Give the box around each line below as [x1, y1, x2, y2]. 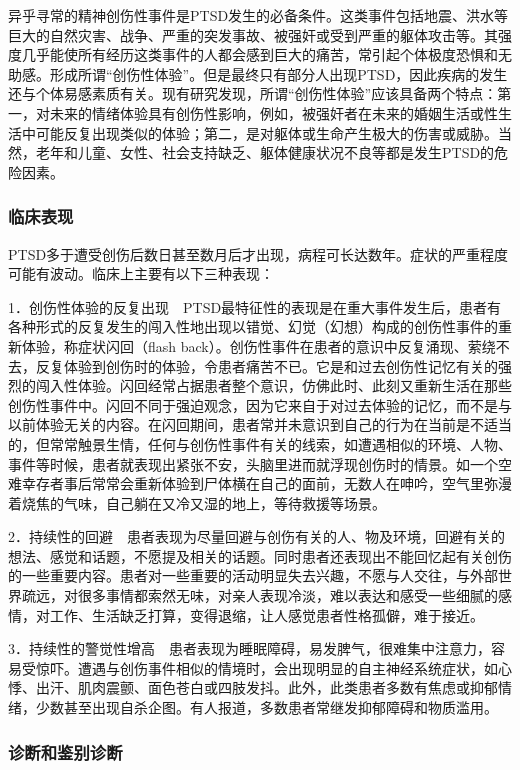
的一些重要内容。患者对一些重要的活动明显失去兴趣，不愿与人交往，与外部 [8, 565, 498, 586]
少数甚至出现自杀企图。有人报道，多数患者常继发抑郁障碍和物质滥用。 [35, 697, 498, 718]
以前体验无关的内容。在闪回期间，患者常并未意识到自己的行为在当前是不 [8, 414, 484, 435]
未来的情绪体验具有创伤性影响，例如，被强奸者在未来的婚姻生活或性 [49, 102, 498, 123]
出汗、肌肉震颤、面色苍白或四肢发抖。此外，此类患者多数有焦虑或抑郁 [35, 677, 498, 698]
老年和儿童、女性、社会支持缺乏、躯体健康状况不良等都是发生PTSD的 [35, 142, 495, 163]
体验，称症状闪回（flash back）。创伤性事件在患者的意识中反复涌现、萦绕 [21, 335, 496, 356]
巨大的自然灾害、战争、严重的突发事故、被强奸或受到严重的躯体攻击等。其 [8, 24, 498, 45]
